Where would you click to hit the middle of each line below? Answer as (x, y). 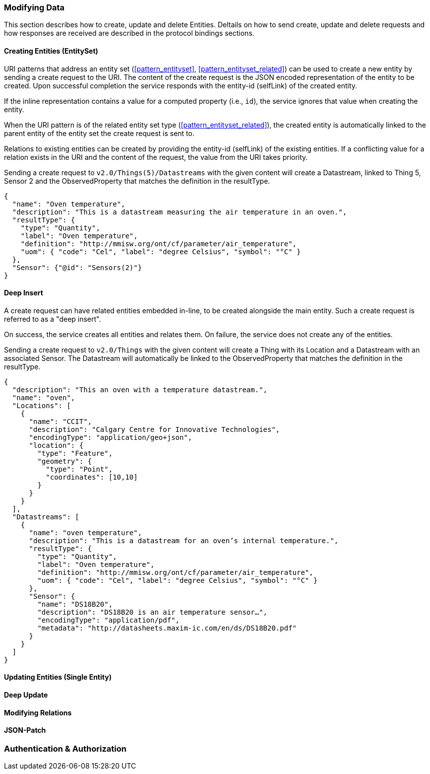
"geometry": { (65, 461)
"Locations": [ (41, 405)
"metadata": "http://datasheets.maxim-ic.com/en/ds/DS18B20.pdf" (167, 628)
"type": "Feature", (75, 453)
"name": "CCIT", (61, 421)
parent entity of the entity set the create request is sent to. (99, 133)
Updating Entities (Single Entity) (58, 677)
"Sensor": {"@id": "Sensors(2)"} (77, 267)
